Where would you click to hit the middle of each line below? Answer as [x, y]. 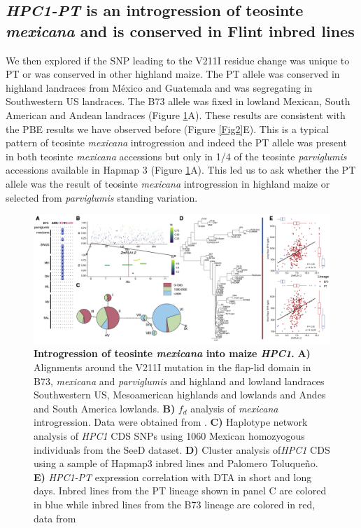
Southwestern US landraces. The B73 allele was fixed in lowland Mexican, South [178, 101]
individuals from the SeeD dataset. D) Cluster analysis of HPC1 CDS [182, 449]
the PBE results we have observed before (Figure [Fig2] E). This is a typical [167, 128]
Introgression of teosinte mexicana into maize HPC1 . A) [172, 353]
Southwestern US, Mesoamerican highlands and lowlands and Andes [180, 395]
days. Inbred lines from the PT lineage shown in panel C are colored [180, 491]
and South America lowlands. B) [105, 408]
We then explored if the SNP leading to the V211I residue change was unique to [178, 60]
